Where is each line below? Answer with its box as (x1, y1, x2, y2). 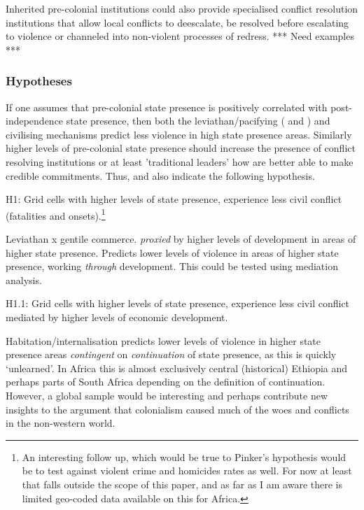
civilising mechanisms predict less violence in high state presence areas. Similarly (6, 127, 352, 141)
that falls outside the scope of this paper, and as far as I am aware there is (22, 476, 343, 491)
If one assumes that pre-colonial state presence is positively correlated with (6, 99, 328, 114)
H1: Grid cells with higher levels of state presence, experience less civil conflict (6, 192, 342, 206)
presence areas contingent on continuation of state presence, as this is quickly (6, 347, 337, 362)
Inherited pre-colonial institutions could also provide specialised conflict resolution (6, 1, 358, 15)
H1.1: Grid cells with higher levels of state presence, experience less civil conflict (6, 296, 350, 311)
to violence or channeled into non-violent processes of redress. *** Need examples (6, 29, 354, 43)
